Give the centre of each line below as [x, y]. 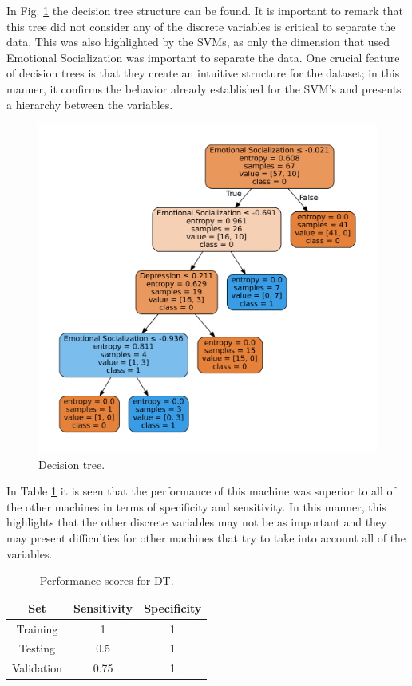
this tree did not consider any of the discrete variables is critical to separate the [201, 26]
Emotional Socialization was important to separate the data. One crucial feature [203, 57]
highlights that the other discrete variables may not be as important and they [197, 522]
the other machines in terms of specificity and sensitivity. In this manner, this [196, 506]
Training [37, 628]
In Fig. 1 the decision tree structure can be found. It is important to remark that [205, 10]
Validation [38, 668]
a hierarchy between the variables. [90, 104]
